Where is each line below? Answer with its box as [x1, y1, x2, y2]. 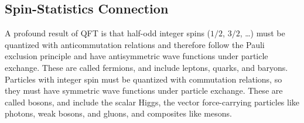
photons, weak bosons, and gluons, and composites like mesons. [5, 107, 232, 119]
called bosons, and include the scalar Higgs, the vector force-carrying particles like [5, 95, 300, 108]
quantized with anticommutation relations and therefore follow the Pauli [5, 38, 265, 50]
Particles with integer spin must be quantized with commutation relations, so [5, 73, 282, 85]
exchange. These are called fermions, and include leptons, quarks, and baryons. [5, 61, 288, 73]
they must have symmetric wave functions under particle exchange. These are [5, 84, 283, 97]
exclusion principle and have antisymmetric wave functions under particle [5, 50, 268, 62]
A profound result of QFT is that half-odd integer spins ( [5, 27, 211, 39]
